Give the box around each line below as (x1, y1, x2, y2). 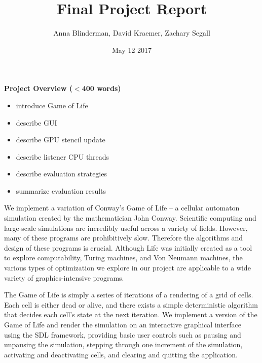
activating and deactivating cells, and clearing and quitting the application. (4, 349, 238, 359)
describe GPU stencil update (16, 134, 105, 145)
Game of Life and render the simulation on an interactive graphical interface (4, 319, 242, 329)
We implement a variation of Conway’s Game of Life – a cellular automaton (4, 202, 240, 213)
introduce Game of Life (16, 100, 88, 110)
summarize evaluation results (16, 185, 106, 196)
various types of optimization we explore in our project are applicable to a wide (4, 262, 251, 273)
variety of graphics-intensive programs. (4, 272, 124, 283)
